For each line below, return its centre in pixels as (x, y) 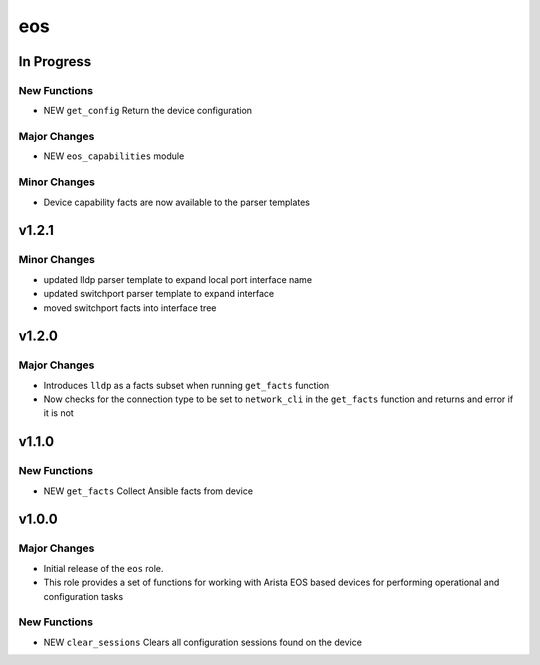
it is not (58, 413)
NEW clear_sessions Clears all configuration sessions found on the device (202, 642)
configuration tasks (83, 596)
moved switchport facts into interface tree (130, 307)
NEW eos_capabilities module (114, 156)
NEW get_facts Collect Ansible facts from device (148, 491)
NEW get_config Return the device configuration (148, 111)
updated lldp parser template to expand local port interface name (178, 279)
